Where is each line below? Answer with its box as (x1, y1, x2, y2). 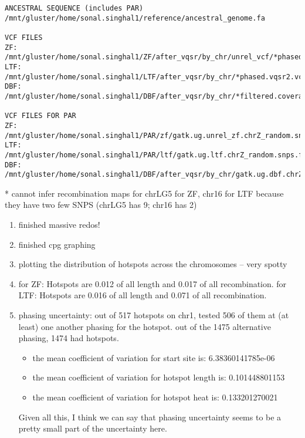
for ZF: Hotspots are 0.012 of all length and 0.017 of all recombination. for (18, 277, 287, 289)
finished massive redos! (18, 218, 100, 230)
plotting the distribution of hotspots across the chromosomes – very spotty (18, 258, 287, 270)
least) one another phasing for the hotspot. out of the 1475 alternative (18, 320, 271, 332)
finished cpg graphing (18, 238, 96, 250)
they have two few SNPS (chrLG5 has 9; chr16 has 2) (5, 198, 197, 211)
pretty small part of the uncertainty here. (18, 422, 167, 434)
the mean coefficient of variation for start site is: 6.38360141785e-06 (32, 351, 275, 363)
